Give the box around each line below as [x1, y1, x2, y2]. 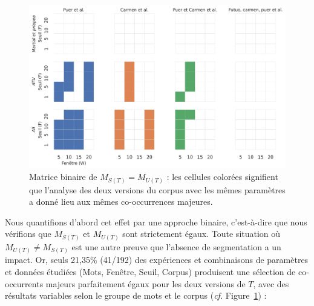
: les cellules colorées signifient [166, 170, 278, 183]
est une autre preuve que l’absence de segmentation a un [71, 240, 281, 253]
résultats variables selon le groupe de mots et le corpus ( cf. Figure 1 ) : [5, 289, 267, 302]
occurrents [5, 277, 44, 290]
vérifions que [5, 227, 51, 240]
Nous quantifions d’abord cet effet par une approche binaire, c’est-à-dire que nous [5, 215, 307, 228]
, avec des [253, 277, 289, 290]
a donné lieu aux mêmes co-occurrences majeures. [29, 195, 213, 208]
